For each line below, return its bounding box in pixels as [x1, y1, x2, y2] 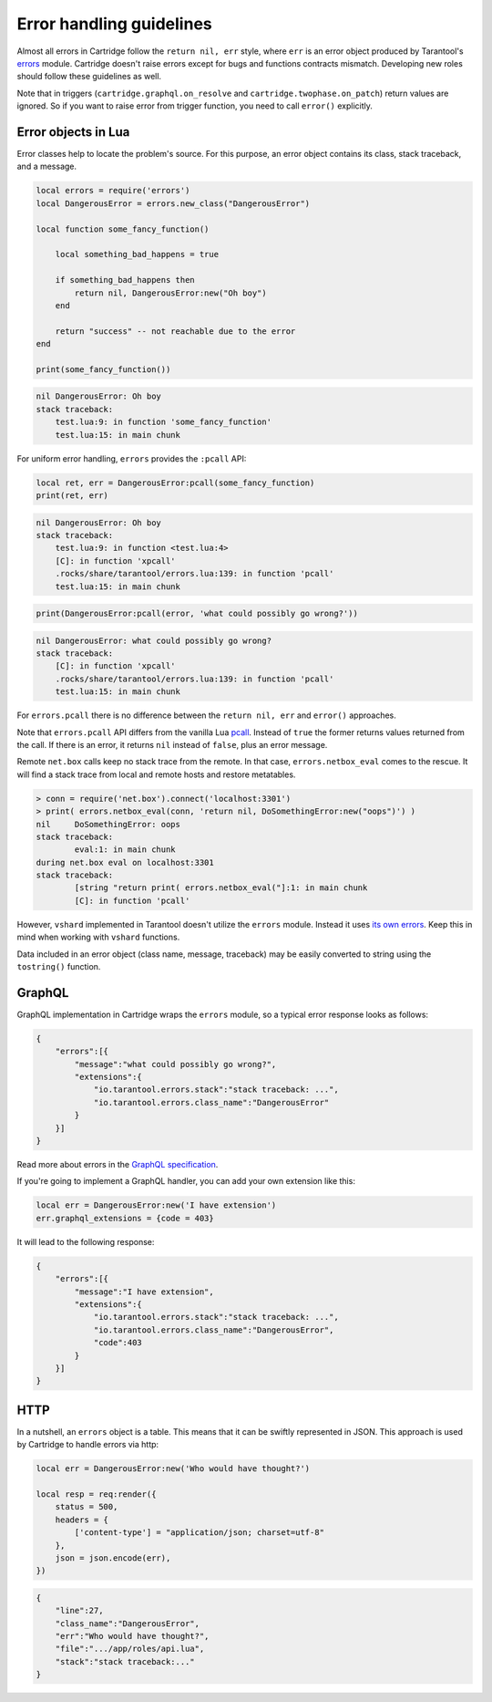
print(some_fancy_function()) [36, 364, 171, 374]
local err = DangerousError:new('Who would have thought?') [36, 1464, 311, 1474]
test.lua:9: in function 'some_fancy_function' [55, 417, 272, 428]
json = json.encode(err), [55, 1552, 171, 1563]
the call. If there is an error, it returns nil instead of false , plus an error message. [16, 739, 328, 750]
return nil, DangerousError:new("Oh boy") [74, 287, 268, 298]
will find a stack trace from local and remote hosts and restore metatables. [16, 769, 296, 780]
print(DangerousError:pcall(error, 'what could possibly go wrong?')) [36, 608, 359, 619]
